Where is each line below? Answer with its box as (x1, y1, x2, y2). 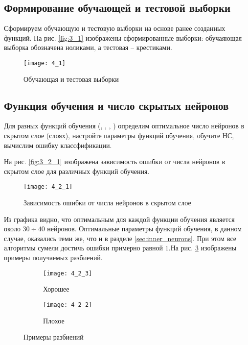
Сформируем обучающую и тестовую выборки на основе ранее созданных (4, 23, 225, 33)
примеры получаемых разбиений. (4, 252, 103, 263)
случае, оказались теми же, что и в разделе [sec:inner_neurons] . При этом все (4, 233, 237, 243)
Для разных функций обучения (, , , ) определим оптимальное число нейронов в (4, 121, 245, 131)
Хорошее (43, 284, 69, 294)
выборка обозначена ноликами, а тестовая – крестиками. (4, 42, 172, 52)
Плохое (43, 315, 65, 325)
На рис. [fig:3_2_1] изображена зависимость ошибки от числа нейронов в (4, 156, 225, 167)
